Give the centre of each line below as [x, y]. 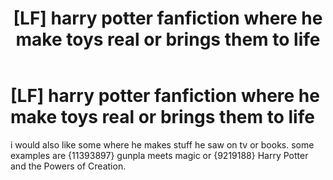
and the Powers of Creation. [68, 166]
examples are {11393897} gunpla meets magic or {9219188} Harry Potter [159, 155]
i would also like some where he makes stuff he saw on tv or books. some [162, 144]
